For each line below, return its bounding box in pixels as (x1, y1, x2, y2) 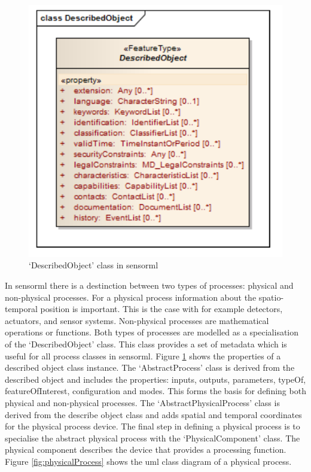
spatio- (258, 291, 284, 303)
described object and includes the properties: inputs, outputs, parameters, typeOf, (5, 373, 306, 385)
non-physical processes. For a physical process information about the (5, 291, 257, 303)
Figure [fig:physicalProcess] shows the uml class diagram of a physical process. (5, 455, 292, 467)
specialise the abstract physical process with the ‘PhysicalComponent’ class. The (5, 431, 300, 444)
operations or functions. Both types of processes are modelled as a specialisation (5, 326, 299, 338)
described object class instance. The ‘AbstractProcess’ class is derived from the (5, 361, 295, 374)
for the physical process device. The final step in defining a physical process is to (5, 420, 300, 432)
